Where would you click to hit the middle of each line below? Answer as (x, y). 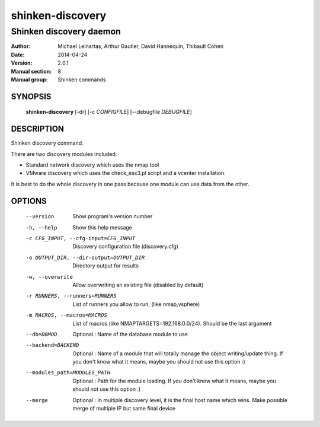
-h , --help (41, 227)
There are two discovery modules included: (64, 154)
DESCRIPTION (38, 129)
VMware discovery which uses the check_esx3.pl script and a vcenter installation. (126, 173)
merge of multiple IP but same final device (124, 409)
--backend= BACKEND (52, 345)
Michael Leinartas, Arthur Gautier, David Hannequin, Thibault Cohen (141, 46)
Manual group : (29, 79)
